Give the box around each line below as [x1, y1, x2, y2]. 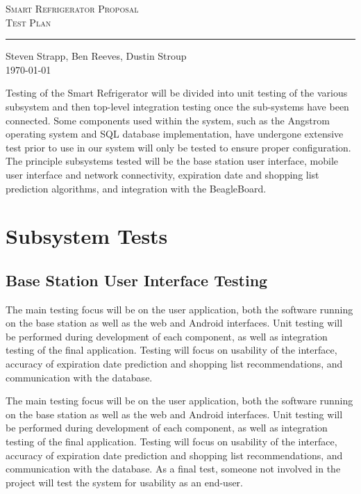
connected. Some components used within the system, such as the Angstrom [6, 113, 330, 127]
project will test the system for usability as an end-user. [6, 475, 244, 489]
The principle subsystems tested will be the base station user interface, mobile [6, 154, 339, 168]
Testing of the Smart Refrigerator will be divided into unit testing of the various [6, 85, 348, 100]
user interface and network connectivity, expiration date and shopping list [6, 167, 319, 181]
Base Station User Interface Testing [6, 269, 268, 290]
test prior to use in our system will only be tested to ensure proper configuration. [6, 140, 351, 154]
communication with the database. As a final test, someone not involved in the [6, 461, 341, 476]
